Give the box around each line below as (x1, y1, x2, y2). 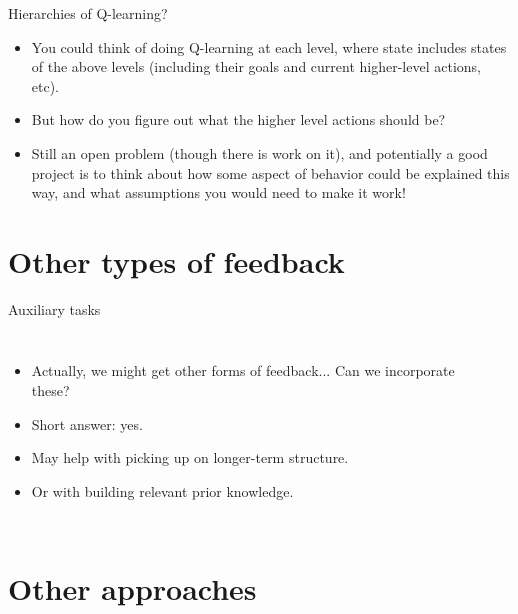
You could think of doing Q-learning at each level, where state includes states (31, 36, 507, 57)
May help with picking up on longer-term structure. (31, 447, 349, 468)
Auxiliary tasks (8, 298, 101, 319)
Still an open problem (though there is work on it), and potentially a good (31, 142, 488, 163)
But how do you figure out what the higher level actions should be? (31, 109, 446, 130)
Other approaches (8, 567, 257, 608)
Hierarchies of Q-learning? (8, 3, 168, 23)
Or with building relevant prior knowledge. (31, 480, 294, 501)
